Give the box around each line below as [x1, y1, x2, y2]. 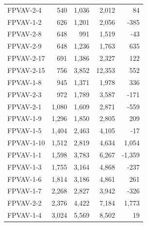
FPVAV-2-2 [7, 198, 42, 208]
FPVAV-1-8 [7, 77, 42, 87]
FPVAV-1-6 [7, 174, 42, 184]
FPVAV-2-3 [7, 89, 42, 99]
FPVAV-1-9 [7, 113, 42, 123]
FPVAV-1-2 [7, 17, 42, 27]
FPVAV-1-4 [7, 210, 42, 220]
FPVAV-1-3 [7, 161, 42, 172]
